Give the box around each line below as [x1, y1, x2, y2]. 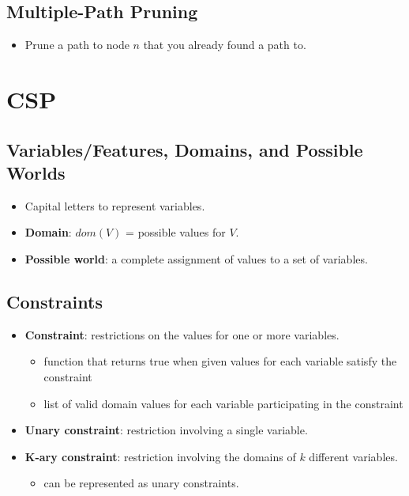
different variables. [309, 448, 398, 464]
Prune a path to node [24, 36, 129, 53]
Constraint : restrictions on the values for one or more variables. [24, 326, 340, 343]
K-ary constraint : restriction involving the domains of [24, 448, 296, 464]
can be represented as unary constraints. [43, 475, 239, 491]
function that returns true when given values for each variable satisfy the [43, 353, 397, 369]
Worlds [6, 160, 66, 184]
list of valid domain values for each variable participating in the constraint [43, 395, 403, 411]
